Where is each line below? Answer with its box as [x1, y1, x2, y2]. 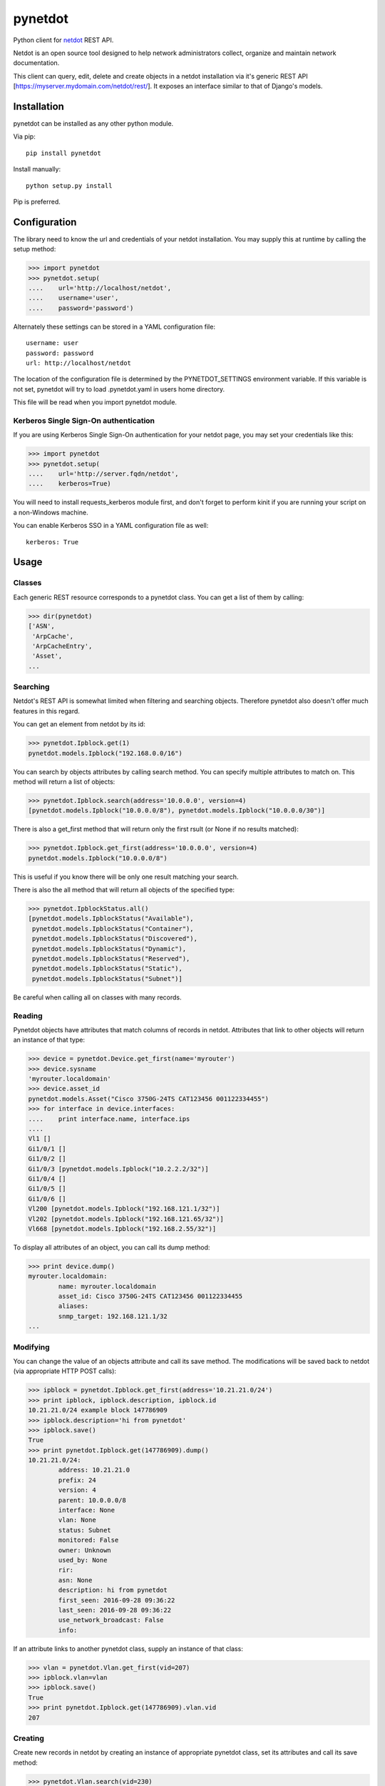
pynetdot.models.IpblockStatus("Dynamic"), [32, 944, 187, 953]
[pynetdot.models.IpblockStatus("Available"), [28, 914, 194, 923]
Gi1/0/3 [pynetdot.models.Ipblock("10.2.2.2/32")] [28, 1164, 210, 1173]
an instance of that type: [13, 1036, 86, 1044]
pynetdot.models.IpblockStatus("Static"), [32, 964, 183, 973]
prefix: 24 [58, 1476, 96, 1484]
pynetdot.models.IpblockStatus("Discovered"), [32, 934, 197, 943]
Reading [13, 1011, 43, 1021]
